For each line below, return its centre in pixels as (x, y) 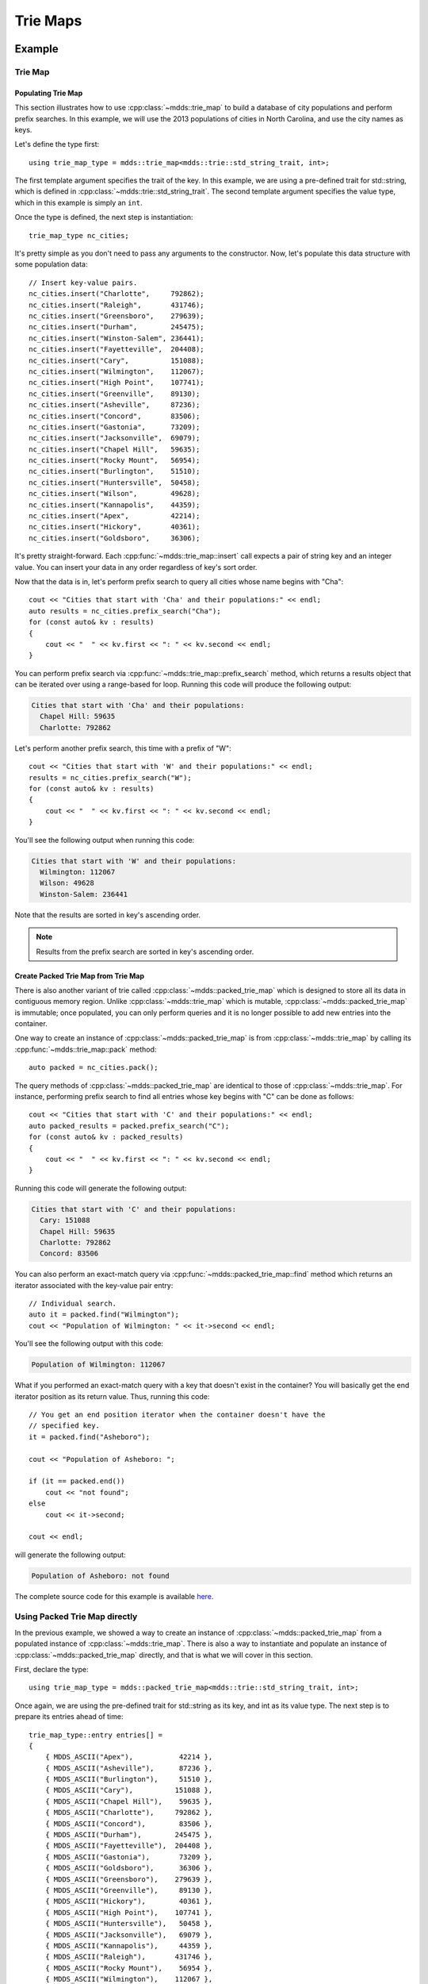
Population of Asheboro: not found (100, 1576)
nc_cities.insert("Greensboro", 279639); (117, 316)
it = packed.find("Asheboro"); (90, 1437)
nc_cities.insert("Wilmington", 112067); (117, 371)
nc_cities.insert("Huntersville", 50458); (115, 483)
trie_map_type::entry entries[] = (96, 1735)
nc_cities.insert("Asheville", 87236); (115, 405)
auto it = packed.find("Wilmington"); (104, 1315)
